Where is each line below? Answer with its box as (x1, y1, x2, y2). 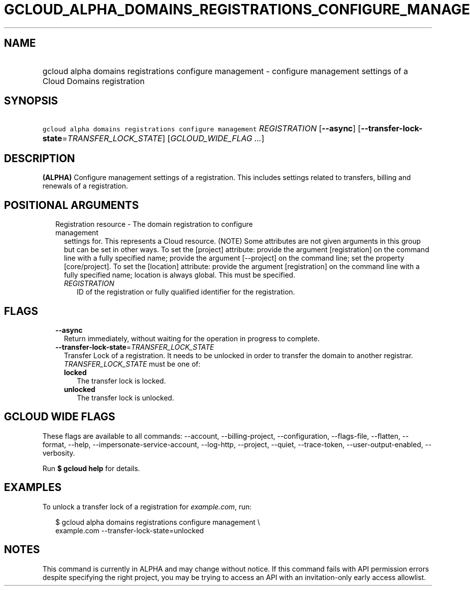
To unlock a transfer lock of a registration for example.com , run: (42, 502, 252, 511)
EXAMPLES (4, 481, 62, 494)
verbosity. (42, 448, 75, 457)
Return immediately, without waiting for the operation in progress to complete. (64, 334, 320, 343)
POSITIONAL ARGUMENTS (4, 198, 139, 211)
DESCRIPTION (4, 152, 75, 165)
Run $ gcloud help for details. (42, 464, 140, 473)
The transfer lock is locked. (77, 376, 166, 385)
